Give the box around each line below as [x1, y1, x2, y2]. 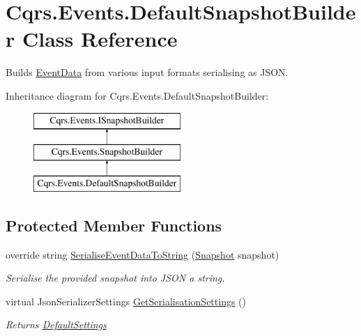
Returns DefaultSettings [6, 317, 107, 332]
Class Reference [22, 24, 178, 53]
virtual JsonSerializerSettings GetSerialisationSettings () [6, 293, 246, 308]
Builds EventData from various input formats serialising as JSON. [6, 65, 289, 79]
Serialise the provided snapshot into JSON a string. [6, 270, 225, 285]
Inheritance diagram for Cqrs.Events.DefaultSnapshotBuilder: [6, 88, 269, 102]
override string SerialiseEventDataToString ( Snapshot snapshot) [6, 247, 279, 261]
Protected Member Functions [6, 214, 222, 236]
